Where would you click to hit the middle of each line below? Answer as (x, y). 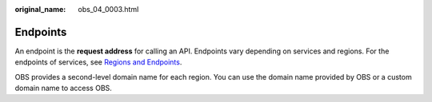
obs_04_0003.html (108, 9)
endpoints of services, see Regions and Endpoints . (98, 62)
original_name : (40, 9)
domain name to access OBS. (63, 88)
